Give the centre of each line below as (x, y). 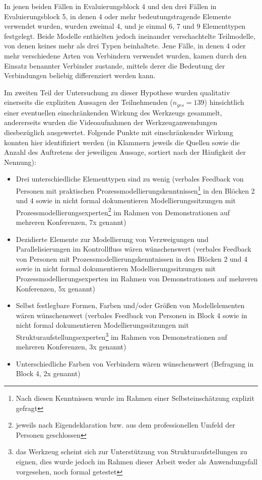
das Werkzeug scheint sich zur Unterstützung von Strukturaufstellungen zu (132, 452)
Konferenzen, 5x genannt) (55, 288)
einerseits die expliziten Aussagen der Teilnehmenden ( (88, 102)
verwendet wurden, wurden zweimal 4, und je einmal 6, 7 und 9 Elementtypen (125, 26)
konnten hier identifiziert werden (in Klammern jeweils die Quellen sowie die (122, 142)
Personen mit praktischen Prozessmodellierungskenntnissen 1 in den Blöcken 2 (135, 190)
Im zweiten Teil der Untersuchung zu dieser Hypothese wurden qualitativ (117, 92)
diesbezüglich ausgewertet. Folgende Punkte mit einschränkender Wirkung (119, 132)
